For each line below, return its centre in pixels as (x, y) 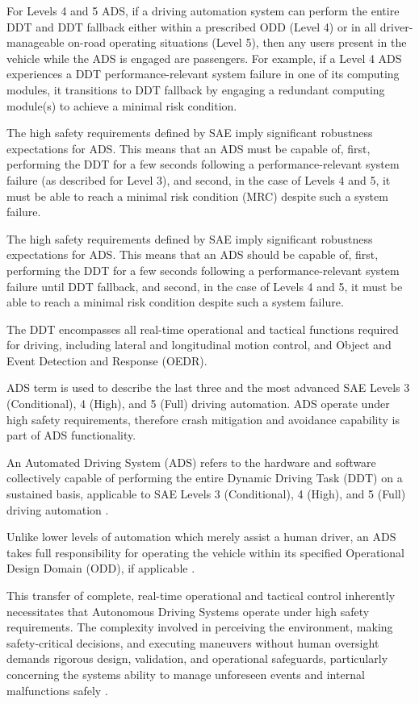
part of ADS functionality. (71, 435)
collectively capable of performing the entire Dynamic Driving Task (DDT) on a (205, 478)
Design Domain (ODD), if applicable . (101, 568)
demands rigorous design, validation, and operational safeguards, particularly (197, 658)
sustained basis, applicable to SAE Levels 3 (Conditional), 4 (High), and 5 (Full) (206, 494)
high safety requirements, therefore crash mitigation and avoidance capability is (203, 419)
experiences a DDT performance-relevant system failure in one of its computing (203, 74)
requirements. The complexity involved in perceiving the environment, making (200, 627)
